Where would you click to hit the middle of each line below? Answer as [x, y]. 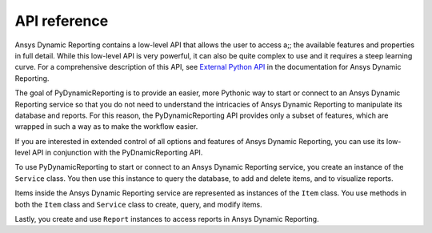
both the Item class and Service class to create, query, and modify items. [139, 204]
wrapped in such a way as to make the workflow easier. [106, 127]
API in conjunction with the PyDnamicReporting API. [118, 153]
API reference [62, 21]
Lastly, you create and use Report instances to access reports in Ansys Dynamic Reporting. [167, 219]
